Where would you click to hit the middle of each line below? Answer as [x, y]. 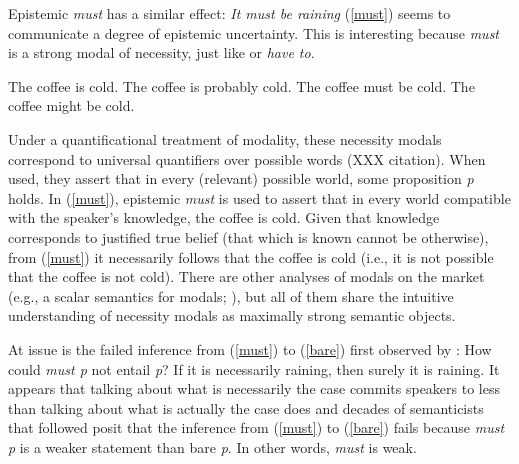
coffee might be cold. [71, 105]
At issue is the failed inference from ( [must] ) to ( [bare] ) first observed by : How [250, 348]
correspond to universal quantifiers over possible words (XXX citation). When [247, 158]
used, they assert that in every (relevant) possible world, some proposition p [241, 178]
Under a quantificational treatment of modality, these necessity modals [225, 138]
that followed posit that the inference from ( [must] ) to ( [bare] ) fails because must [256, 427]
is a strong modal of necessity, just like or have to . [161, 52]
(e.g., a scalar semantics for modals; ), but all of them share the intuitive [231, 295]
